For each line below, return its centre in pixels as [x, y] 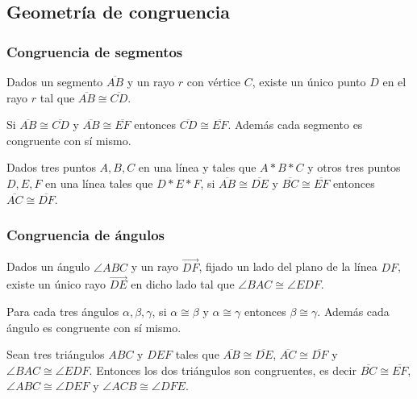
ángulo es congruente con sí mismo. [94, 327]
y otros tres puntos [354, 167]
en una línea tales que [99, 183]
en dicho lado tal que [183, 284]
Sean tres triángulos [56, 354]
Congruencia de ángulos [85, 235]
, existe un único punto [309, 81]
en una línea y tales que [197, 167]
